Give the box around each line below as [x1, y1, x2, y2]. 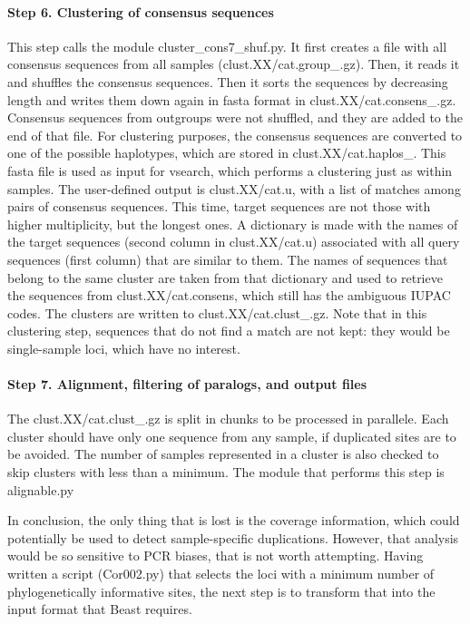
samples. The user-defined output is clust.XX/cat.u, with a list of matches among [7, 179, 461, 198]
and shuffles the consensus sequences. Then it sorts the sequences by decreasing [7, 72, 448, 91]
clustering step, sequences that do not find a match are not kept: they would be [7, 321, 450, 340]
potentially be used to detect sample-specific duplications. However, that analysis [7, 528, 459, 547]
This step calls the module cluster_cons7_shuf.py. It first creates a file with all [7, 36, 447, 55]
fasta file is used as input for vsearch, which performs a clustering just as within [7, 161, 453, 180]
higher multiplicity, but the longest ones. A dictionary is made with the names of [7, 214, 458, 233]
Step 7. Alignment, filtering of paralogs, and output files [7, 375, 367, 394]
